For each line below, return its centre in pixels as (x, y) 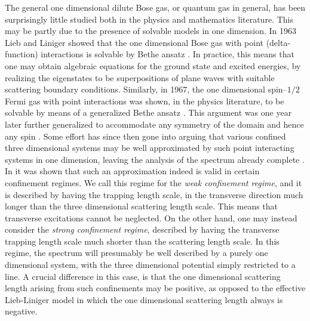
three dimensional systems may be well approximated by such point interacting (150, 148)
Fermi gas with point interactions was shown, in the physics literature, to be (145, 101)
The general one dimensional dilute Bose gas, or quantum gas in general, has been (155, 7)
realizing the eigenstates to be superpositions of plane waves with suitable (140, 77)
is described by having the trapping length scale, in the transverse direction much (154, 194)
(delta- (278, 42)
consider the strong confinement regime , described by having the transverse (142, 229)
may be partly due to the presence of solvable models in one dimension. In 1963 (151, 31)
